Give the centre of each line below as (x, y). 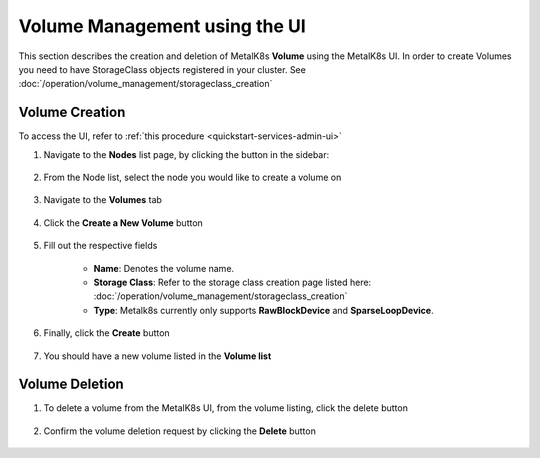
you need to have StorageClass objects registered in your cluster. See (162, 69)
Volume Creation (72, 112)
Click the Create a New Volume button (123, 222)
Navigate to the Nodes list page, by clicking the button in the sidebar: (186, 154)
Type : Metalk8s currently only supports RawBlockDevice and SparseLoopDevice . (263, 310)
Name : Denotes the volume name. (164, 268)
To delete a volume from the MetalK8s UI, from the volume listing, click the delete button (226, 408)
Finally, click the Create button (106, 333)
